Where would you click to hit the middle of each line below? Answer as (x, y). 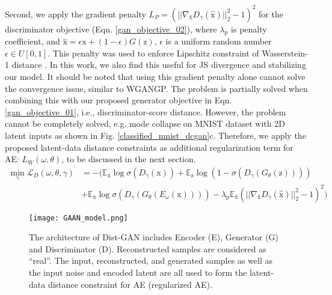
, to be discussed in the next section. (129, 159)
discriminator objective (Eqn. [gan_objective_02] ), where (111, 29)
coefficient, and (32, 41)
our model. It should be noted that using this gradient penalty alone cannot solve (155, 77)
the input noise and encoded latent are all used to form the (138, 272)
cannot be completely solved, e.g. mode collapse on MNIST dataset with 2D (145, 123)
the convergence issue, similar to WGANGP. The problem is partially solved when (156, 88)
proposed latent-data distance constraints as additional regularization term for (149, 147)
